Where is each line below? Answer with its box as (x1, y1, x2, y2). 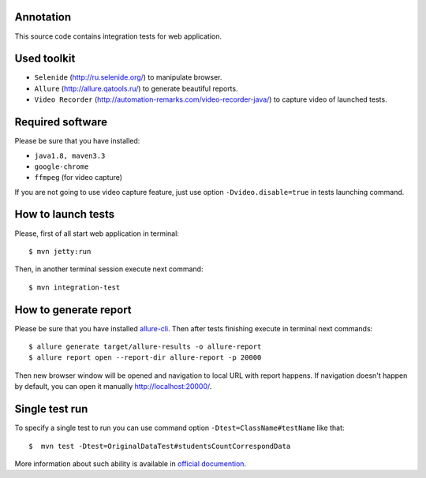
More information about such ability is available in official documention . (14, 458, 247, 469)
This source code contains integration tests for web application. (14, 32, 222, 41)
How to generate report (14, 303, 132, 316)
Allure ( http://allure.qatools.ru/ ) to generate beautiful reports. (34, 84, 238, 93)
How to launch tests (14, 207, 114, 221)
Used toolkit (14, 52, 76, 65)
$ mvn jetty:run (28, 247, 92, 256)
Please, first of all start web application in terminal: (14, 229, 179, 238)
